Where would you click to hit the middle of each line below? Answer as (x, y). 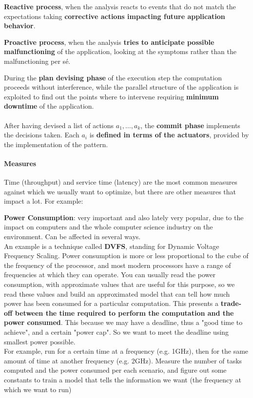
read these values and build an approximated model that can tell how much (117, 294)
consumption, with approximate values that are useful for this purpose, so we (119, 284)
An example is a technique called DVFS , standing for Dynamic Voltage (112, 246)
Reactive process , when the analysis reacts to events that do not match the (120, 6)
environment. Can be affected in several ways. (72, 237)
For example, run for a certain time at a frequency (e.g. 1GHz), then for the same (126, 351)
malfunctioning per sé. (37, 61)
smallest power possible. (40, 341)
